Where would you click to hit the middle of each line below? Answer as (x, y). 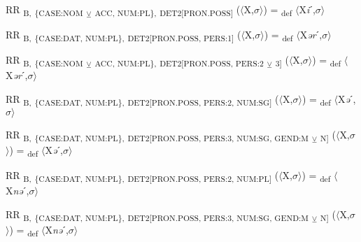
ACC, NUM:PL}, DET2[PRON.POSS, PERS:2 (179, 63)
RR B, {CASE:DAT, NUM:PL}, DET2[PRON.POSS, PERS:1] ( (123, 35)
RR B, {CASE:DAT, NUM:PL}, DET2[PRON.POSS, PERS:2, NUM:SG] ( (142, 99)
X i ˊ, (307, 9)
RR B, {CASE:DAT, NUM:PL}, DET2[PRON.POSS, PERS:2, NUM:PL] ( (142, 176)
